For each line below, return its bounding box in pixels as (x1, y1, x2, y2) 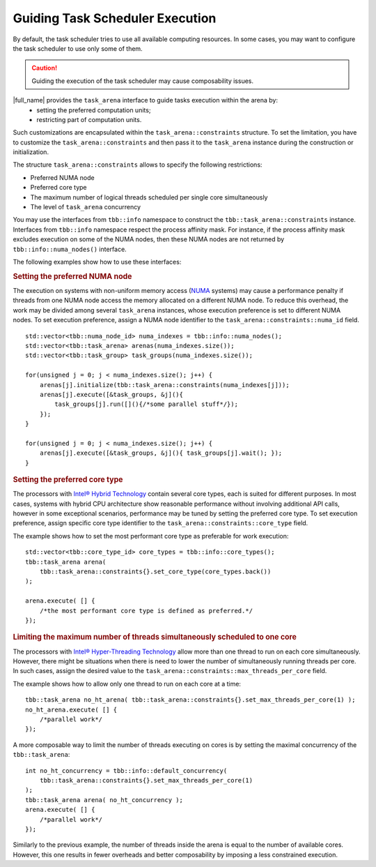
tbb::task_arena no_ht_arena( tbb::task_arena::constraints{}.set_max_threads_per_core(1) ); (25, 696, 356, 704)
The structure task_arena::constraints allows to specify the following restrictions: (13, 160, 263, 169)
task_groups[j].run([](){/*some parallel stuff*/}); (54, 400, 238, 408)
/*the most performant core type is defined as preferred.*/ (39, 607, 253, 615)
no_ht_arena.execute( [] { (25, 705, 118, 714)
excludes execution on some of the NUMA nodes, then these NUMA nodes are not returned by (13, 235, 285, 243)
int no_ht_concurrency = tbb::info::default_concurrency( (25, 767, 228, 774)
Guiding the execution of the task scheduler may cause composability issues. (31, 77, 254, 85)
